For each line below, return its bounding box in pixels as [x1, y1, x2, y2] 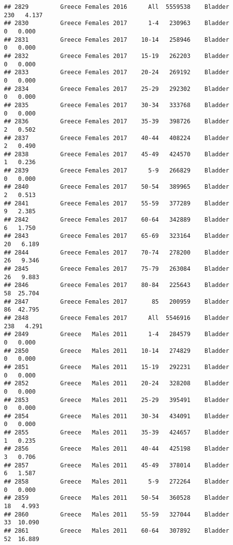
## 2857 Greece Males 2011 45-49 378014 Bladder [4, 461, 230, 469]
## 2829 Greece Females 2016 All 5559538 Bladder [4, 3, 230, 10]
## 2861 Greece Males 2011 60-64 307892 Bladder [4, 527, 230, 534]
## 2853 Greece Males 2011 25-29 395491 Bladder [4, 396, 230, 403]
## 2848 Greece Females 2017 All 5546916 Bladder [4, 314, 230, 321]
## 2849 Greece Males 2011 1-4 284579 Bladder [4, 331, 230, 338]
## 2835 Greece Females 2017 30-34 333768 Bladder [4, 101, 230, 109]
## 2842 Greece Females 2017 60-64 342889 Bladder [4, 216, 230, 224]
